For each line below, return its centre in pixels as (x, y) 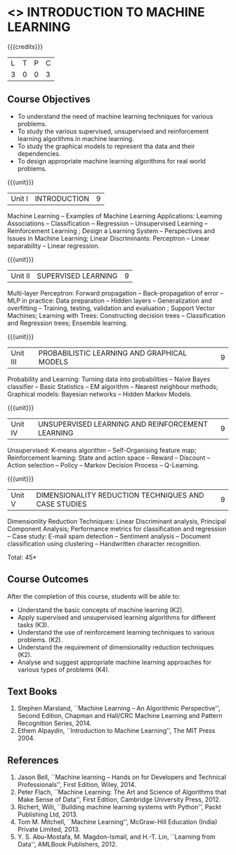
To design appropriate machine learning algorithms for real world (111, 161)
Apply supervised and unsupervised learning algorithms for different (117, 617)
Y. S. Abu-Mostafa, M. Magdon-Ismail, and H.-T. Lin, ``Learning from (116, 837)
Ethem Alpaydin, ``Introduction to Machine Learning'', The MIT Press (116, 731)
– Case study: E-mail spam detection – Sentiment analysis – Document (109, 536)
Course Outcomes (48, 579)
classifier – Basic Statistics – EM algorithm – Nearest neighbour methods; (113, 386)
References (33, 760)
